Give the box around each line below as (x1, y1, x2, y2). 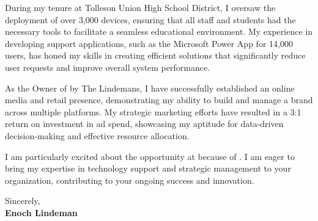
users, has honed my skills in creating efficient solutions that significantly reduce (5, 49, 306, 62)
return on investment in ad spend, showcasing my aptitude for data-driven (5, 117, 284, 130)
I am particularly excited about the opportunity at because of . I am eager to (5, 150, 295, 162)
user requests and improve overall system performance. (5, 60, 210, 73)
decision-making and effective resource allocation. (5, 129, 190, 142)
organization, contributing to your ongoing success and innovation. (5, 173, 254, 186)
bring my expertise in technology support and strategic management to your (5, 162, 291, 175)
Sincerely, (5, 194, 40, 207)
